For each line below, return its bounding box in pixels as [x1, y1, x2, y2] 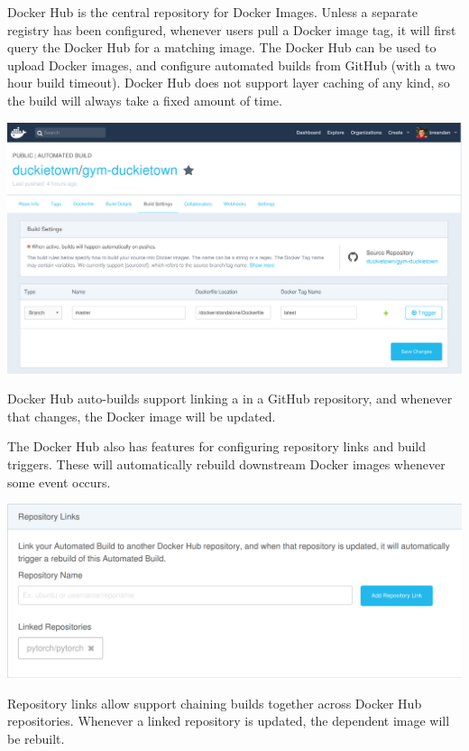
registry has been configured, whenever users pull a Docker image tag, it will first [7, 20, 456, 39]
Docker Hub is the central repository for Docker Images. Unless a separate [7, 3, 418, 21]
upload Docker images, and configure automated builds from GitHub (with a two [7, 55, 455, 74]
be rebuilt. [7, 728, 65, 747]
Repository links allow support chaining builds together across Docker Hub [7, 693, 422, 712]
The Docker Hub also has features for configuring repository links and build [7, 437, 427, 456]
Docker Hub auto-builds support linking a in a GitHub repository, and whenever [7, 389, 453, 408]
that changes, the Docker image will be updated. [7, 406, 276, 425]
